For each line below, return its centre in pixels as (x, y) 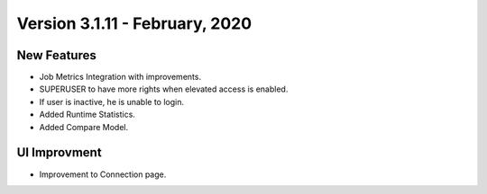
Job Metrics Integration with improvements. (120, 77)
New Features (56, 55)
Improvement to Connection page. (103, 174)
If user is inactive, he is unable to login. (112, 101)
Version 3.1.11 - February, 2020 (134, 23)
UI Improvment (60, 153)
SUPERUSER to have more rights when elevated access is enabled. (164, 89)
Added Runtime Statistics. (87, 115)
